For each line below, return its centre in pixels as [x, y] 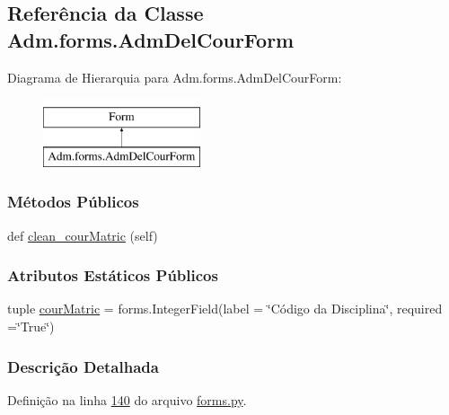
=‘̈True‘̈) [31, 326]
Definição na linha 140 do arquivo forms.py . [127, 399]
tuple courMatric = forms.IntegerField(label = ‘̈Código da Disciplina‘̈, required [225, 309]
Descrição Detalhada [83, 366]
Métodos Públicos [73, 202]
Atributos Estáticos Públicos [113, 275]
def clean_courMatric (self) [83, 235]
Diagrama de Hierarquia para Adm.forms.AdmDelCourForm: [175, 77]
